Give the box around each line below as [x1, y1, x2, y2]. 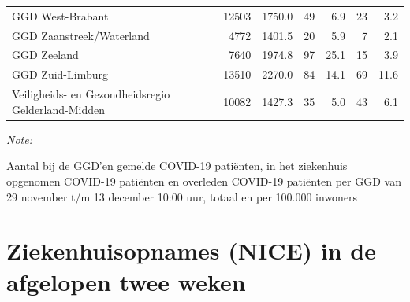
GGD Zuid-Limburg [12, 66, 108, 83]
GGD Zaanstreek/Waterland [12, 27, 150, 43]
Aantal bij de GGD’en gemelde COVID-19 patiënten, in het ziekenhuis [6, 157, 348, 174]
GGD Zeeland [12, 46, 79, 63]
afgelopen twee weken [6, 265, 246, 297]
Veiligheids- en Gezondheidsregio [12, 86, 170, 102]
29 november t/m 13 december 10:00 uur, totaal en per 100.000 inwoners [6, 188, 358, 204]
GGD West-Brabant [12, 7, 109, 24]
